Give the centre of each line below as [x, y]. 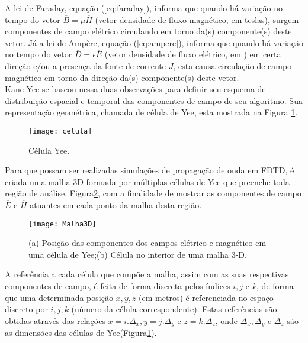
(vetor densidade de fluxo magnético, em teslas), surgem [197, 19]
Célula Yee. [49, 150]
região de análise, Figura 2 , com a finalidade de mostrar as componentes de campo [153, 193]
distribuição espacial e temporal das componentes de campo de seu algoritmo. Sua [154, 100]
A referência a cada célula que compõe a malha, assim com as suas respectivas [147, 274]
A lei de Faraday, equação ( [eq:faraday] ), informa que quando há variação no [144, 8]
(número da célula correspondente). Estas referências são [174, 309]
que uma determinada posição [59, 297]
